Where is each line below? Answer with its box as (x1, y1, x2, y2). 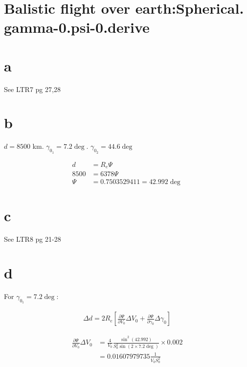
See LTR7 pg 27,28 (4, 84, 61, 94)
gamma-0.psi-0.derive (4, 17, 150, 37)
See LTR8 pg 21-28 (4, 234, 61, 244)
